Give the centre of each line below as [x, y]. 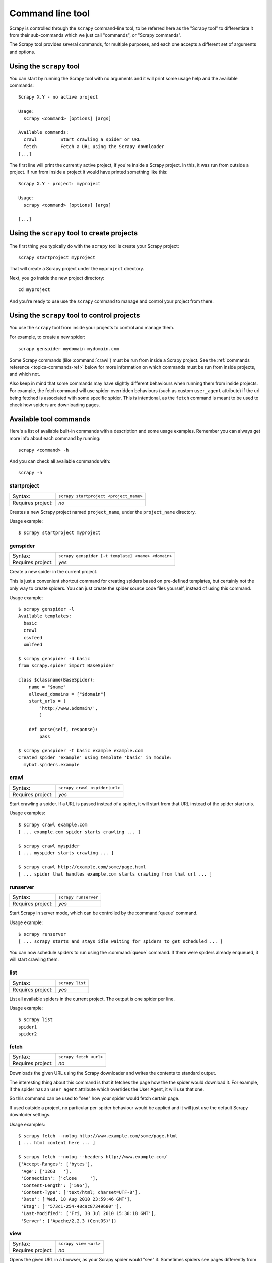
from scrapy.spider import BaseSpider [66, 666]
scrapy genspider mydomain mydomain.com [69, 349]
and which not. [25, 374]
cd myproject [34, 290]
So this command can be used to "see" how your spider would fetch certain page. [94, 1098]
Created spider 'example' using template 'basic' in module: [95, 758]
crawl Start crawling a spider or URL [82, 139]
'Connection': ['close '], [59, 1178]
